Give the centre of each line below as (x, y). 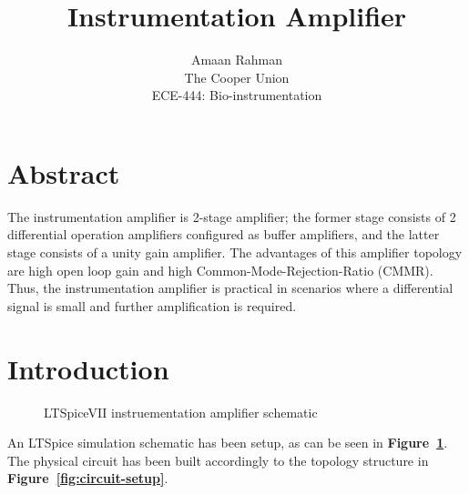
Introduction (88, 368)
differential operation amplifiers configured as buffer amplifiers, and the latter (224, 234)
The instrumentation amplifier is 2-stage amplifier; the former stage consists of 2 (232, 216)
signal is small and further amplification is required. (152, 305)
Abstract (64, 172)
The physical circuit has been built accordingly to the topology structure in (218, 460)
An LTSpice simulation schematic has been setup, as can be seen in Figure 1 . (228, 443)
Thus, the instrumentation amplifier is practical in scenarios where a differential (230, 288)
